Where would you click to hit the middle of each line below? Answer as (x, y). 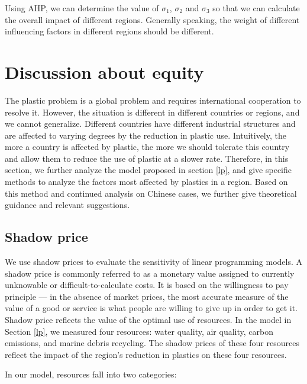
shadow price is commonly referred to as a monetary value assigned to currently (150, 273)
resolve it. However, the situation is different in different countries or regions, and (152, 112)
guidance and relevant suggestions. (67, 205)
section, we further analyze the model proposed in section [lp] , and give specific (148, 170)
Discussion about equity (104, 71)
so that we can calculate (256, 8)
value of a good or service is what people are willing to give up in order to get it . (151, 308)
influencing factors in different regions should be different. (109, 31)
